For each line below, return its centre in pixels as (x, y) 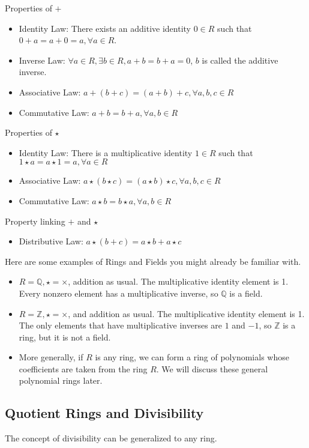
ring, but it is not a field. (65, 337)
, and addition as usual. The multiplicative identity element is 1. (186, 313)
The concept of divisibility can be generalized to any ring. (111, 438)
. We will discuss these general (212, 368)
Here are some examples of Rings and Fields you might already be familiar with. (153, 261)
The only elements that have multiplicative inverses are (121, 325)
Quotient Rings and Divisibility (104, 413)
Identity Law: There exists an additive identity (105, 28)
